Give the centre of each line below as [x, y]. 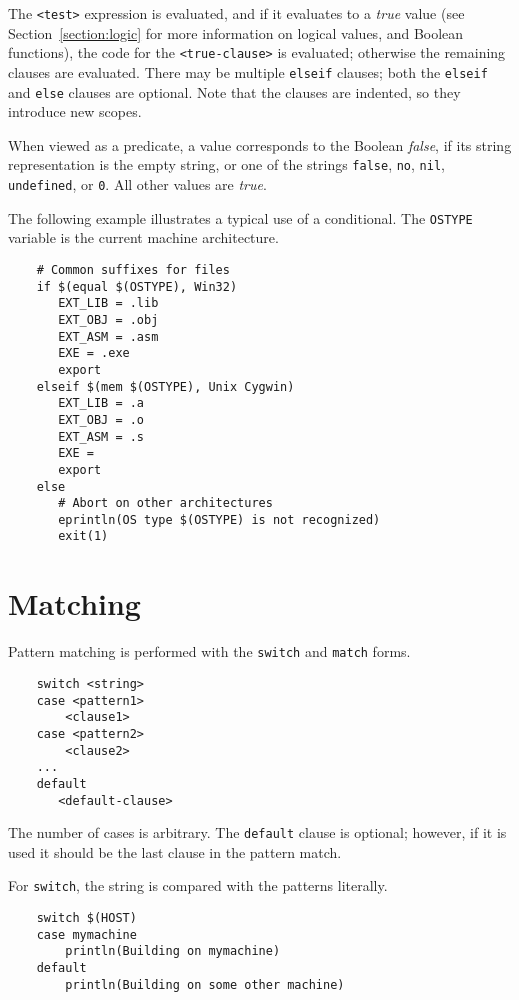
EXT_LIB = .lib [108, 303]
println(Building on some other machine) [205, 984]
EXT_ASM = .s [101, 436]
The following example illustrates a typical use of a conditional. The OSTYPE [240, 217]
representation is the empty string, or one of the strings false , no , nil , [226, 164]
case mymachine [86, 934]
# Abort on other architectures [165, 503]
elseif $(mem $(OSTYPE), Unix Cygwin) [165, 386]
